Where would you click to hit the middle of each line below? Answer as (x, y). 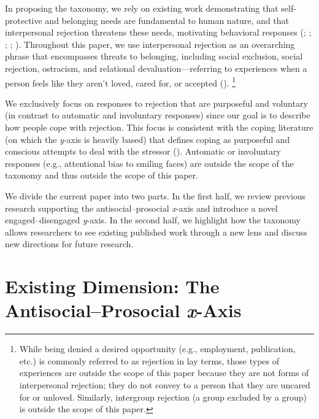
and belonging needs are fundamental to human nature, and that (167, 20)
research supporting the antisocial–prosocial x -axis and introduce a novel (141, 208)
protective (24, 20)
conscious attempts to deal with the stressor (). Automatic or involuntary (143, 151)
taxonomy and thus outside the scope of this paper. (102, 175)
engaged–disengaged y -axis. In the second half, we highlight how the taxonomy (153, 220)
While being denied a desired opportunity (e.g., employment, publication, (157, 349)
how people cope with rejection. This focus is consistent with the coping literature (159, 127)
